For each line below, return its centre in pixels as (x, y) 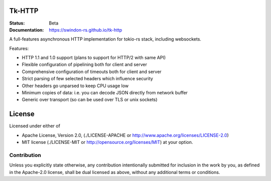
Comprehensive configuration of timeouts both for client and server (92, 71)
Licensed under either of (35, 126)
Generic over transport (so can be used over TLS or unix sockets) (90, 100)
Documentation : (27, 30)
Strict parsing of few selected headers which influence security (87, 79)
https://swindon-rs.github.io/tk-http (86, 30)
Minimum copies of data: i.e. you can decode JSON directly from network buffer (105, 93)
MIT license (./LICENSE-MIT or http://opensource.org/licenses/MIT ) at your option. (107, 142)
